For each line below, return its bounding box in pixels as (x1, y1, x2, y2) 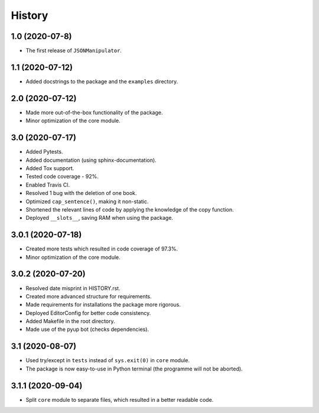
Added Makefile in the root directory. (25, 318, 115, 325)
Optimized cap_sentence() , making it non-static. (25, 198, 149, 205)
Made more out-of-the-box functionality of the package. (25, 109, 163, 116)
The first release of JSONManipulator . (25, 47, 122, 54)
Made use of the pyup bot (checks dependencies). (25, 326, 149, 333)
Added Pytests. (25, 148, 63, 155)
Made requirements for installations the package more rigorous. (25, 301, 181, 308)
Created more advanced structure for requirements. (25, 292, 152, 300)
